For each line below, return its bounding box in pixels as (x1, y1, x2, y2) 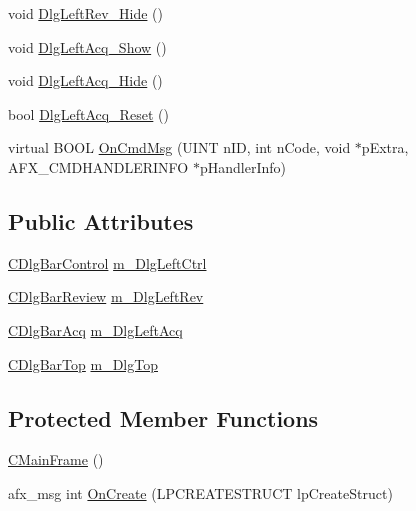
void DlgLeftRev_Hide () (8, 3, 163, 23)
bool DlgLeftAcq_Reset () (8, 103, 169, 124)
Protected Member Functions (8, 402, 319, 433)
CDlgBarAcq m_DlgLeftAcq (8, 319, 183, 340)
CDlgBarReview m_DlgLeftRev (8, 286, 204, 307)
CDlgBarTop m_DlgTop (8, 353, 158, 374)
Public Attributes (8, 205, 194, 236)
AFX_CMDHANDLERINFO (8, 156, 189, 177)
